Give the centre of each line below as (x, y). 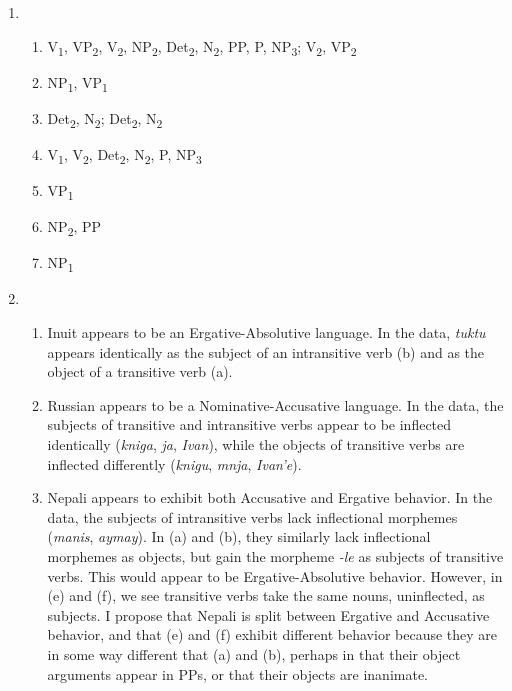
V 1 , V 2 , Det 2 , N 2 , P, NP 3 (124, 155)
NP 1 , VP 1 (77, 83)
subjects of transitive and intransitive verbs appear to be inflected (249, 424)
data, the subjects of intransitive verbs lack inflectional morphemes (252, 516)
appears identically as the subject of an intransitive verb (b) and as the (266, 351)
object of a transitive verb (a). (140, 371)
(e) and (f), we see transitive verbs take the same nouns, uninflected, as (266, 595)
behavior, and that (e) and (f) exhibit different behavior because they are (272, 634)
